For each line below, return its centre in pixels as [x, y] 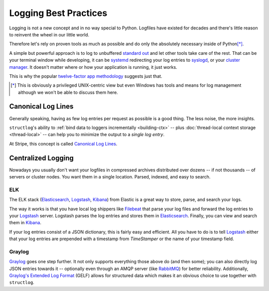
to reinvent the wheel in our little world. [49, 34]
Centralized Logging [42, 158]
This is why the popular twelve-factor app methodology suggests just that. [86, 76]
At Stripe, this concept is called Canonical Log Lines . [63, 144]
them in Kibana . [25, 223]
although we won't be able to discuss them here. [68, 92]
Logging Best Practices [58, 13]
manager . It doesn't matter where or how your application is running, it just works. [93, 67]
